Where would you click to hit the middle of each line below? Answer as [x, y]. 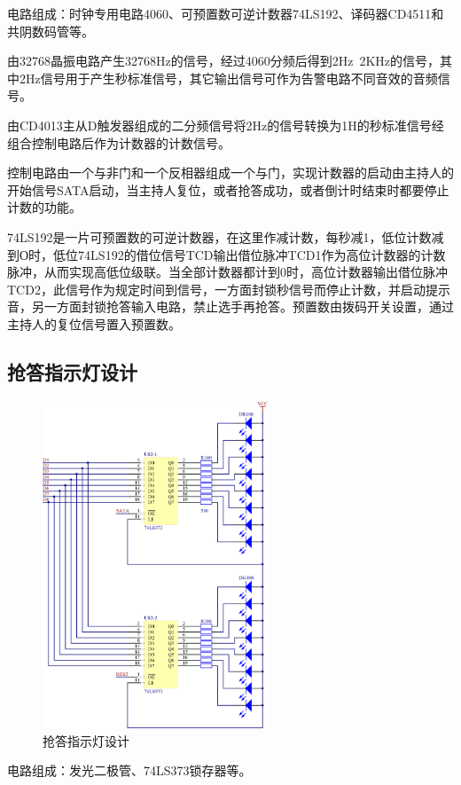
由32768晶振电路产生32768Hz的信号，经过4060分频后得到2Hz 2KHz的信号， [224, 61]
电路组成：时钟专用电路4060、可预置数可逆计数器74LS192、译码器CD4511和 [226, 13]
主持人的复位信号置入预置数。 [94, 323]
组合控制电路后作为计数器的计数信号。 [119, 142]
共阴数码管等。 [51, 31]
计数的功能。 [44, 207]
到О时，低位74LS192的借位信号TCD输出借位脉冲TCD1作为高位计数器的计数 [227, 254]
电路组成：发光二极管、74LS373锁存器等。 [129, 770]
